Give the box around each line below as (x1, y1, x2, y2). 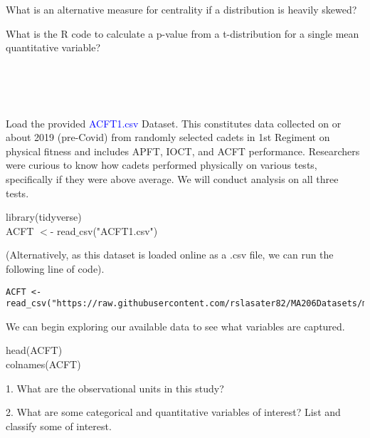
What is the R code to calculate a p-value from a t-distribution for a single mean (6, 26, 359, 41)
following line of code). (6, 261, 105, 276)
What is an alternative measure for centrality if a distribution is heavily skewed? (6, 2, 357, 16)
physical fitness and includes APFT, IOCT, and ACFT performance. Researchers (6, 143, 360, 158)
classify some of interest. (6, 418, 112, 433)
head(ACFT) (6, 343, 63, 358)
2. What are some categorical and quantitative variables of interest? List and (6, 405, 341, 419)
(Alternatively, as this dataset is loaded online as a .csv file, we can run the (6, 247, 334, 262)
